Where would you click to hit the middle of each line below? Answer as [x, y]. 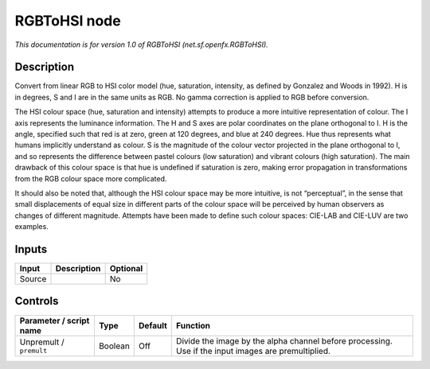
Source [33, 279]
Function [193, 325]
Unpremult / [42, 342]
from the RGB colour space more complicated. [91, 178]
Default [152, 325]
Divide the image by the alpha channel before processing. [285, 340]
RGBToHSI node [68, 21]
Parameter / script [55, 320]
